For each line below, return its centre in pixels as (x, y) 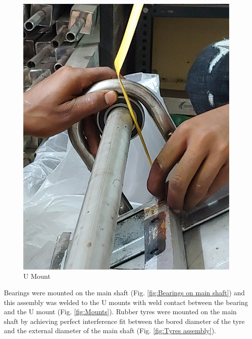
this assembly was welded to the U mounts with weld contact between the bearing (126, 302)
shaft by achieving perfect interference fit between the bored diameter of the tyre (124, 321)
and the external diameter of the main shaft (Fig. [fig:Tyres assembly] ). (110, 331)
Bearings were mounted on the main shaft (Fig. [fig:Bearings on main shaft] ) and (125, 292)
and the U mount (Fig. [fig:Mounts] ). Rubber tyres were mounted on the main (120, 312)
